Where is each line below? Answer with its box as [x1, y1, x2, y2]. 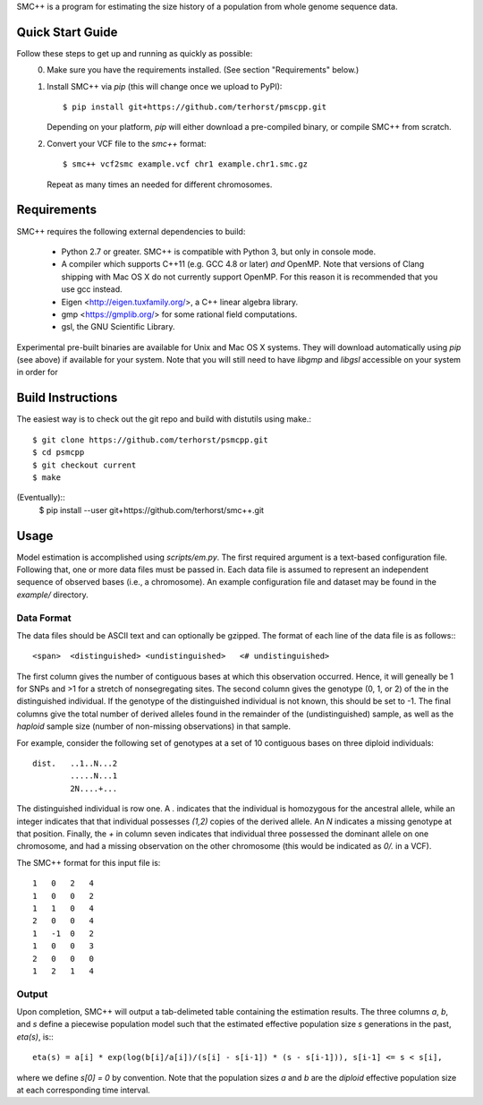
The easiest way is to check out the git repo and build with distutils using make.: [16, 414, 312, 424]
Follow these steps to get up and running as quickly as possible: [16, 47, 253, 58]
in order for [16, 367, 58, 378]
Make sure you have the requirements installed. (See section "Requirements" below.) [47, 64, 360, 75]
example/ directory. [16, 589, 89, 600]
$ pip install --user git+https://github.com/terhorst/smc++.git [38, 504, 264, 515]
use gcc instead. [61, 284, 123, 295]
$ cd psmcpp [32, 448, 85, 458]
